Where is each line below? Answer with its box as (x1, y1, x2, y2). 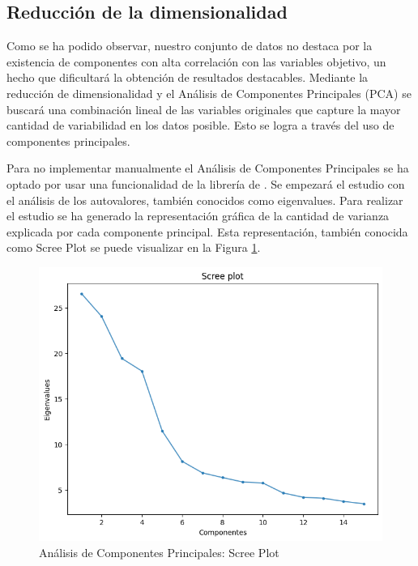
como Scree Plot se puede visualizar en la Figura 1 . (6, 239, 261, 256)
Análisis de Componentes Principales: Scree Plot (39, 543, 279, 560)
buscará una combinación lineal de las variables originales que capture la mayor (6, 100, 401, 117)
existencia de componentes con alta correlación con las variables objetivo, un (6, 53, 386, 70)
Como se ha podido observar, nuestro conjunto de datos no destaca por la (6, 37, 373, 54)
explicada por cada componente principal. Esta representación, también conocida (6, 223, 408, 240)
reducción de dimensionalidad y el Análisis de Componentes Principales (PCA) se (6, 84, 412, 101)
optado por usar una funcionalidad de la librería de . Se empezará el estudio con (6, 175, 405, 192)
